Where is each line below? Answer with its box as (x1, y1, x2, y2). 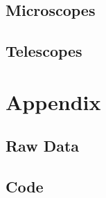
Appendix (6, 87, 101, 116)
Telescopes (6, 40, 82, 62)
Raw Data (6, 135, 80, 156)
